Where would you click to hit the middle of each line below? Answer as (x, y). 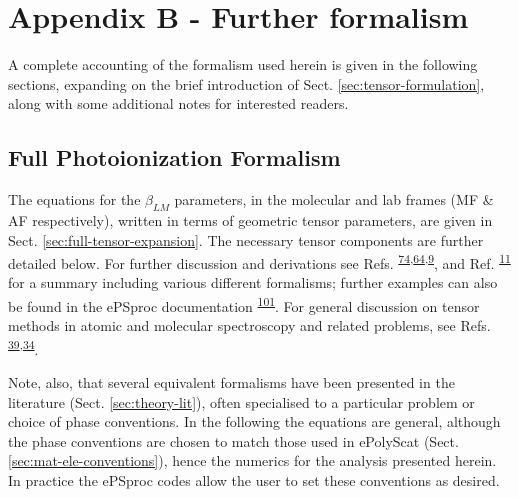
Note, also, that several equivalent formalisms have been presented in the (231, 382)
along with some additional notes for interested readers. (178, 103)
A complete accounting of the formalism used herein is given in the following (243, 64)
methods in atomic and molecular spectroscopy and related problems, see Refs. (249, 325)
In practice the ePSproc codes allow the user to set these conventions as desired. (254, 480)
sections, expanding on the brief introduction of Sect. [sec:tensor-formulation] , (246, 83)
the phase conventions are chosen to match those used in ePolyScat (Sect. (233, 440)
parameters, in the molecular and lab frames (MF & (334, 199)
